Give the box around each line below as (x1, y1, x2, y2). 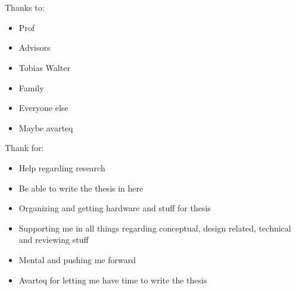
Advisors (18, 41, 51, 54)
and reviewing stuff (18, 233, 89, 246)
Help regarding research (18, 161, 105, 174)
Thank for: (5, 141, 44, 154)
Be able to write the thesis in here (18, 181, 144, 194)
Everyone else (18, 101, 68, 114)
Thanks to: (5, 1, 45, 14)
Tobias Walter (18, 61, 70, 73)
